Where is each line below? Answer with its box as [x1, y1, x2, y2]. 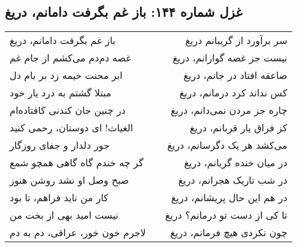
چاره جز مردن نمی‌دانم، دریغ [170, 103, 287, 117]
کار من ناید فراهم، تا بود [10, 190, 109, 205]
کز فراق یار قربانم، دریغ [189, 120, 287, 135]
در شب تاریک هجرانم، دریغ [178, 173, 287, 187]
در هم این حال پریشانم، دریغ [171, 190, 287, 205]
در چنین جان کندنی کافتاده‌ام [10, 103, 126, 117]
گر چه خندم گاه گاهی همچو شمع [10, 155, 144, 170]
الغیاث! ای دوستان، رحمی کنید [10, 120, 133, 135]
